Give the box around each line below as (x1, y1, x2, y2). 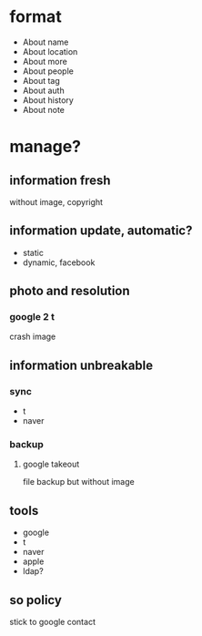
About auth (22, 85, 66, 96)
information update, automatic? (9, 223, 193, 239)
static (22, 247, 44, 258)
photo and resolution (9, 283, 130, 299)
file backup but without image (22, 477, 135, 487)
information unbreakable (9, 357, 154, 373)
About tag (22, 75, 61, 86)
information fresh (9, 172, 111, 188)
